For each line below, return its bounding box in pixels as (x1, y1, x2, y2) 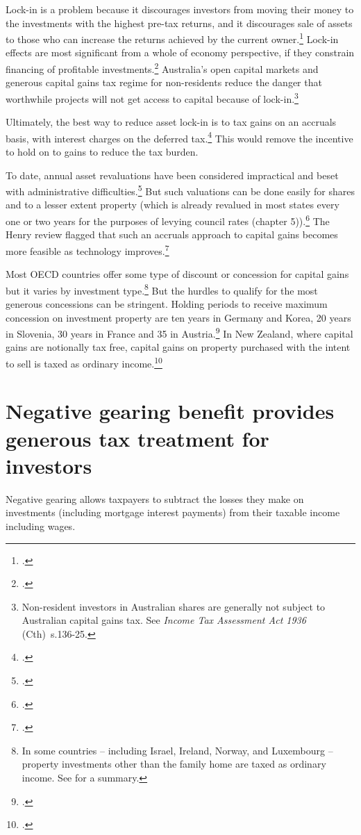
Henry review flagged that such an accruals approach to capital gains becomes (6, 227, 338, 242)
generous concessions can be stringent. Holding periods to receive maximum (6, 296, 328, 311)
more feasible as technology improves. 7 (6, 241, 169, 258)
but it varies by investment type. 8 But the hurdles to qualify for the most (6, 281, 318, 297)
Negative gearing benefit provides (6, 397, 335, 425)
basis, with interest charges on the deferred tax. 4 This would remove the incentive (6, 129, 353, 145)
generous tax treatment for (6, 424, 269, 452)
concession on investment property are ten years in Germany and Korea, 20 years (6, 310, 351, 324)
